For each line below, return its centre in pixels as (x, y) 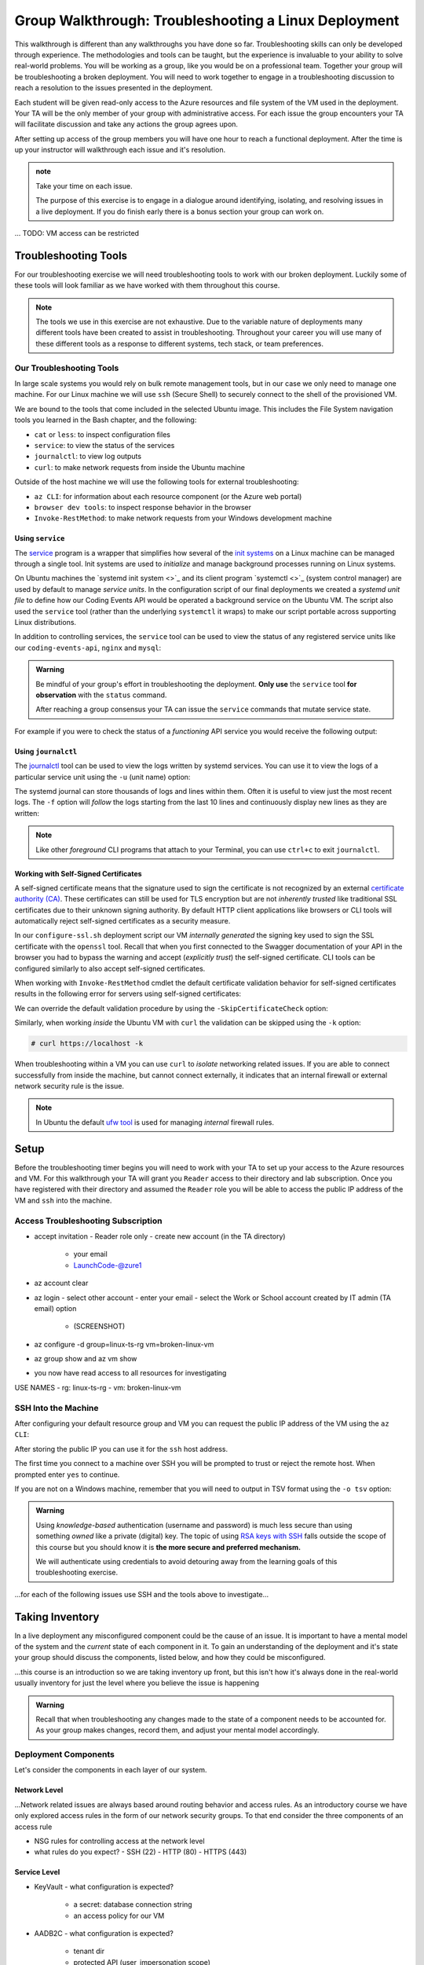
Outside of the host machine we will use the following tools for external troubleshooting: (157, 482)
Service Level (37, 1872)
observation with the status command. (101, 695)
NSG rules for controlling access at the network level (119, 1841)
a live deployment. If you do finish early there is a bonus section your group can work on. (180, 211)
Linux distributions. (46, 623)
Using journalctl (46, 751)
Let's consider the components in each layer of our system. (111, 1770)
